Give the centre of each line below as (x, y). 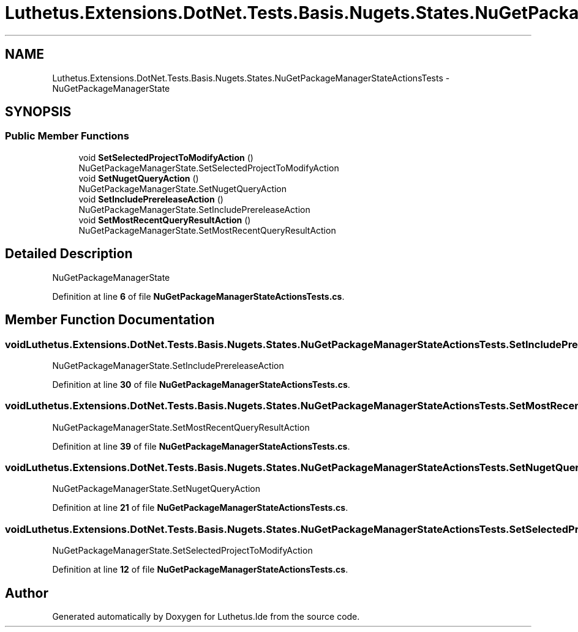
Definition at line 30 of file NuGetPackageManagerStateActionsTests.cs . (201, 384)
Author (27, 593)
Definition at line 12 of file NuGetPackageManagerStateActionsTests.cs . (200, 570)
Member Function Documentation (110, 320)
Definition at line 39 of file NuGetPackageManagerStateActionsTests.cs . (201, 446)
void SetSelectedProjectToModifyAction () (166, 157)
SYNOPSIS (38, 112)
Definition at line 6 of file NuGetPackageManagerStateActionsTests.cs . (198, 296)
